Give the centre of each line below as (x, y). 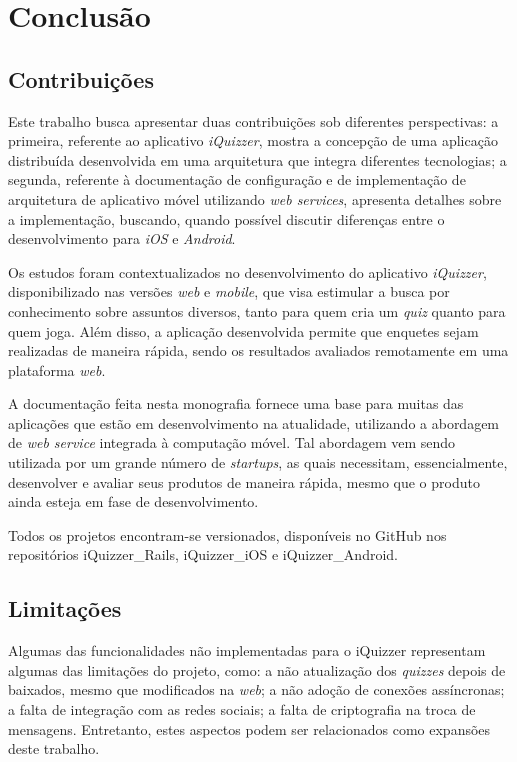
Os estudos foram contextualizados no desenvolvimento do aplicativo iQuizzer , (247, 271)
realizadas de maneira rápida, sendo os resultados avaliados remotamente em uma (258, 350)
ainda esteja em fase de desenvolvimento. (133, 501)
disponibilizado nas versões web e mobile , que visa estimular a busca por (229, 291)
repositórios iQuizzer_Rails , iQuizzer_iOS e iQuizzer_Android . (203, 554)
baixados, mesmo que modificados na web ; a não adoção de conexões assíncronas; (256, 689)
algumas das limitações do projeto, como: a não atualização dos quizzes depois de (257, 669)
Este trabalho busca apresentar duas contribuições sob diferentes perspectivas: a (253, 120)
